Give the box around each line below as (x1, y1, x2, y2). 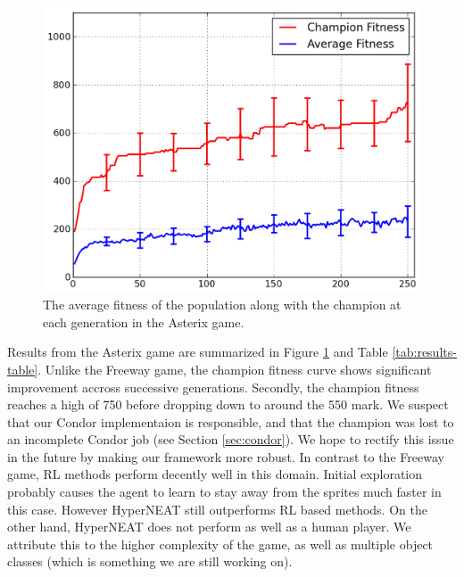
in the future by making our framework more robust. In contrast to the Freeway (7, 447, 444, 466)
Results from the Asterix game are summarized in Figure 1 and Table (7, 342, 388, 361)
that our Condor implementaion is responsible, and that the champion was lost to (7, 412, 454, 431)
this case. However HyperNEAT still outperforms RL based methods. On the (7, 499, 427, 518)
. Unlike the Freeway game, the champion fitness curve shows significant (37, 359, 432, 378)
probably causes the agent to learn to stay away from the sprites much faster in (7, 482, 442, 501)
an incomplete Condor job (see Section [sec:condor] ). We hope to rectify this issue (7, 430, 454, 449)
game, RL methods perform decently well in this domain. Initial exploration (7, 465, 423, 483)
